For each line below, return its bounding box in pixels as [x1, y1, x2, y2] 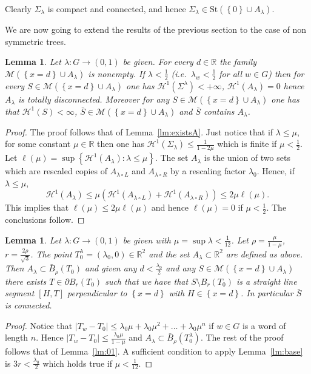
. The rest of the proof [200, 331, 284, 344]
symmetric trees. [5, 35, 66, 47]
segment [5, 287, 35, 299]
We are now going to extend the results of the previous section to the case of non [5, 23, 307, 35]
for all [219, 67, 242, 80]
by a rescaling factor [170, 165, 246, 177]
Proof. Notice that [5, 319, 73, 331]
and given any [85, 262, 137, 274]
